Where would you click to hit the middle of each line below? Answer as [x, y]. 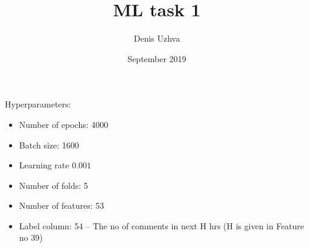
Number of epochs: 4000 [64, 124]
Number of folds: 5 [53, 185]
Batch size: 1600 [49, 145]
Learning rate [44, 165]
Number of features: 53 [62, 205]
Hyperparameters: [38, 104]
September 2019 [157, 58]
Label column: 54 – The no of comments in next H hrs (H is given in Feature [161, 225]
